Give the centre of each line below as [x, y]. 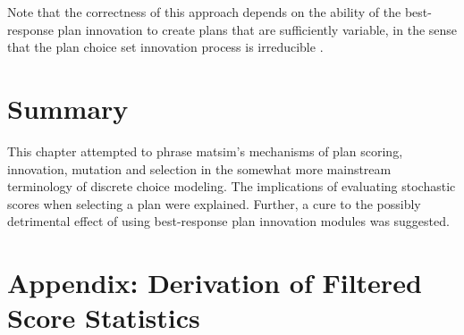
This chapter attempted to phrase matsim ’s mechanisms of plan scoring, [205, 151]
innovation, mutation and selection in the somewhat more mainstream [199, 168]
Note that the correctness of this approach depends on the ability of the [204, 12]
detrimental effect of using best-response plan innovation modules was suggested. [228, 221]
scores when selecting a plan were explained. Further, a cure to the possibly [214, 203]
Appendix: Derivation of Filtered [215, 283]
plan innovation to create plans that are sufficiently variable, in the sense [257, 29]
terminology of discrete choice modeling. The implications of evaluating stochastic [232, 186]
